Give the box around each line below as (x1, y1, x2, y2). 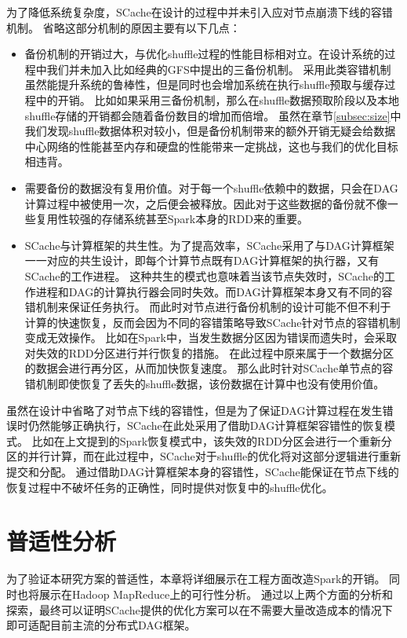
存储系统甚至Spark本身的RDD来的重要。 (101, 211, 308, 227)
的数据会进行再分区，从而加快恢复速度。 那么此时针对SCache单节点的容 (24, 360, 394, 376)
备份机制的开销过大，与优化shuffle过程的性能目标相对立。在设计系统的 (24, 46, 385, 62)
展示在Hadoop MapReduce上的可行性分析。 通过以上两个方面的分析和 (38, 585, 393, 602)
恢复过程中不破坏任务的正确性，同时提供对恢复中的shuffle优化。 (6, 478, 333, 495)
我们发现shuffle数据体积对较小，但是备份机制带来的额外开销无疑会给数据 (24, 123, 396, 139)
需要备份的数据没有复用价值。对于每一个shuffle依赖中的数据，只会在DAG (24, 179, 398, 196)
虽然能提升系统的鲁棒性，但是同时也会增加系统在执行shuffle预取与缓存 (24, 76, 385, 93)
